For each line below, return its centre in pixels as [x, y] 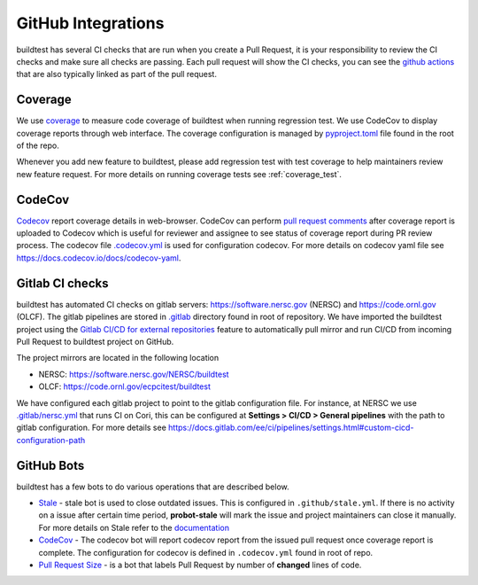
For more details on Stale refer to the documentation [134, 527]
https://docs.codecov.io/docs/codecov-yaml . [99, 258]
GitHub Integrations [90, 23]
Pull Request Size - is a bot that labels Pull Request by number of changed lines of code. [200, 565]
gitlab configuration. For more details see [92, 428]
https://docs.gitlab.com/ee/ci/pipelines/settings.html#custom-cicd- [291, 428]
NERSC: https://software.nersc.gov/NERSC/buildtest [134, 374]
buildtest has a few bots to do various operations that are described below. [153, 487]
